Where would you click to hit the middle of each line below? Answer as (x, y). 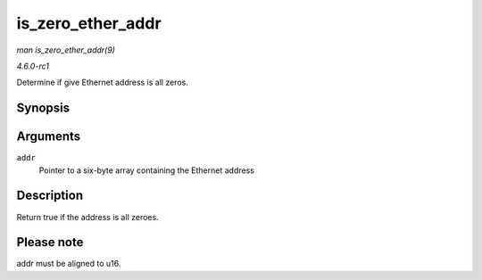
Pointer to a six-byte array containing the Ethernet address (146, 170)
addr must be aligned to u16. (69, 264)
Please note (50, 242)
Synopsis (43, 108)
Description (50, 196)
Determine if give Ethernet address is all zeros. (103, 82)
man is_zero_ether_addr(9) (66, 50)
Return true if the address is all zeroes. (88, 217)
